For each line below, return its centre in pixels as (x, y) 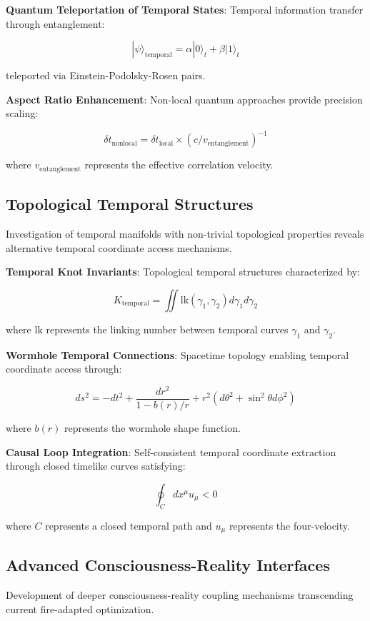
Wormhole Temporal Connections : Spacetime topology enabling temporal (177, 354)
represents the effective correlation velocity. (179, 165)
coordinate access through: (64, 369)
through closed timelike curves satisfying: (96, 466)
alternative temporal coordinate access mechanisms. (119, 247)
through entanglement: (55, 23)
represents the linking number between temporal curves (167, 329)
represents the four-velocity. (289, 525)
